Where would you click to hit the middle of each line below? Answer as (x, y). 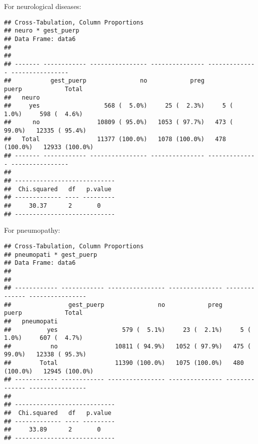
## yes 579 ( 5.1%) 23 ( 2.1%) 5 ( (127, 330)
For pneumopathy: (32, 230)
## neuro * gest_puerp (42, 31)
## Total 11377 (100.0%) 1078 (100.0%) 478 (115, 139)
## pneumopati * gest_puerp (51, 255)
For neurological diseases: (43, 6)
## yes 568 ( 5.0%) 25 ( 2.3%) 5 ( (119, 106)
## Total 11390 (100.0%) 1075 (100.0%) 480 (124, 363)
